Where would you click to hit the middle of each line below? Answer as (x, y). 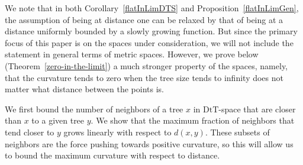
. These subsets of (237, 132)
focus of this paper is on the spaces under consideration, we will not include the (149, 42)
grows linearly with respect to (117, 132)
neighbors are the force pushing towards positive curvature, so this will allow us (149, 143)
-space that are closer (257, 109)
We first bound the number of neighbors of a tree (94, 109)
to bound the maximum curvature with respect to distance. (112, 155)
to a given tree (58, 120)
